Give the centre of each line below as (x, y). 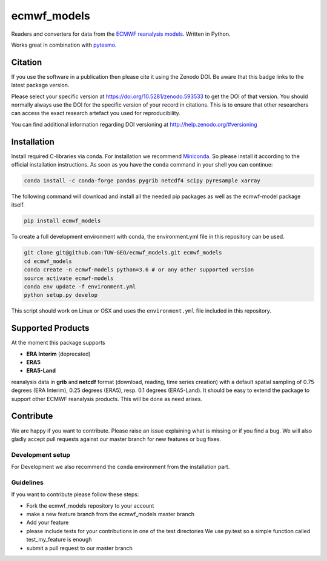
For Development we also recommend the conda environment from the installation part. (121, 467)
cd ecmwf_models (48, 261)
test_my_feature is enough (59, 540)
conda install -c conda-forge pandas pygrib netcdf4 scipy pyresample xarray (142, 181)
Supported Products (50, 328)
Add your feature (48, 523)
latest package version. (40, 85)
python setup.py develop (61, 295)
